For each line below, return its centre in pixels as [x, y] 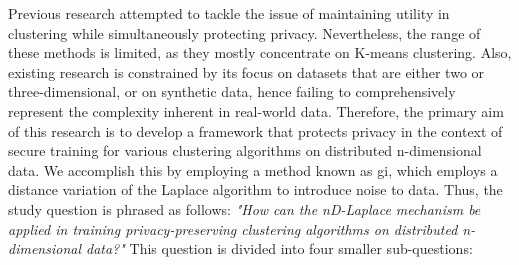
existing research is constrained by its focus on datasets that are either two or [246, 71]
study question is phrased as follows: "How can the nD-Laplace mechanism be [244, 208]
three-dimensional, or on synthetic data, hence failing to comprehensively [232, 91]
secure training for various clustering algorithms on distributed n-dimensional [245, 150]
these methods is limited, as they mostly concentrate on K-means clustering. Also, [260, 52]
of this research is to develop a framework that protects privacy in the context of [255, 130]
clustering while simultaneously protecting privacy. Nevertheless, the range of [244, 32]
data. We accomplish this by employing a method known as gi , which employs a [253, 169]
